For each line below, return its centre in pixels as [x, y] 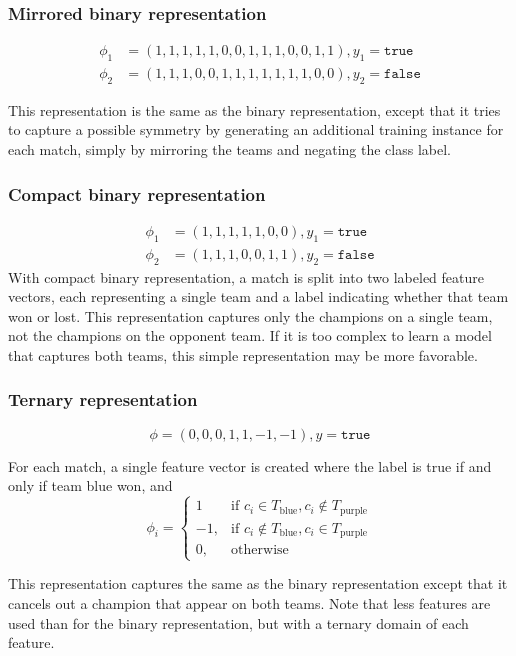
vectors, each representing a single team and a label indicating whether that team [258, 296]
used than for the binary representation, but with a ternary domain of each [238, 622]
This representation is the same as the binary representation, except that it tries [254, 109]
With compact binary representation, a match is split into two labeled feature [246, 276]
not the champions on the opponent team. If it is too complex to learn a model [250, 335]
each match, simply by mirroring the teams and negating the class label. [229, 149]
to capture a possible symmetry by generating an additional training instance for [256, 129]
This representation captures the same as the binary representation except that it [258, 583]
